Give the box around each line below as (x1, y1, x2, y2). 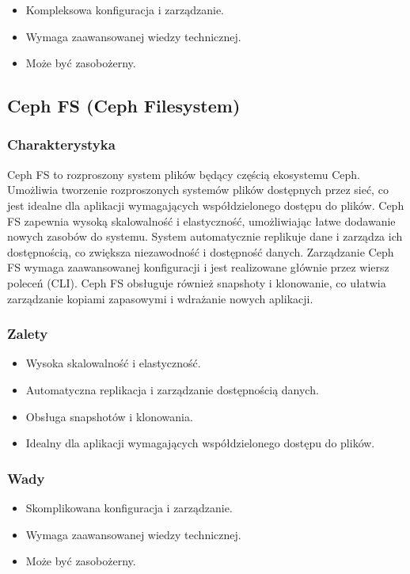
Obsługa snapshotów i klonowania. (25, 408, 193, 424)
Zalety (7, 324, 48, 344)
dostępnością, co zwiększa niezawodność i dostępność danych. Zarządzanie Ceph (7, 243, 394, 260)
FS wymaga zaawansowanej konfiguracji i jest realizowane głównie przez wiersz (7, 259, 389, 276)
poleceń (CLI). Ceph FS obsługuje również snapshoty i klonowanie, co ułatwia (7, 274, 386, 291)
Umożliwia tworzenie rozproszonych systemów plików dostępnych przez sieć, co (7, 181, 389, 198)
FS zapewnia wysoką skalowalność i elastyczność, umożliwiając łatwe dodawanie (7, 212, 396, 229)
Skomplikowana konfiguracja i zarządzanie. (25, 499, 233, 515)
